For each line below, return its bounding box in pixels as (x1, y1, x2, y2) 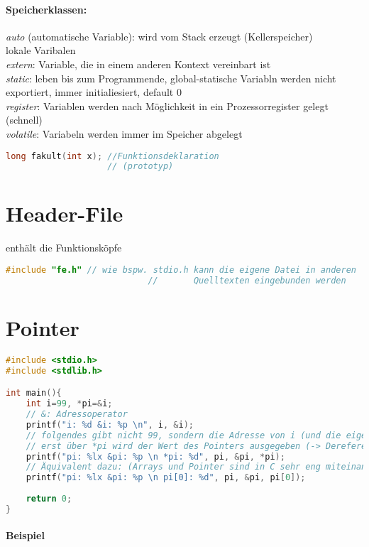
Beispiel (6, 528, 45, 543)
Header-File (6, 199, 123, 228)
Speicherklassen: (6, 1, 87, 16)
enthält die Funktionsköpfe (6, 240, 122, 255)
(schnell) (6, 112, 43, 127)
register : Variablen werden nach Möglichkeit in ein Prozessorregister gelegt (6, 98, 329, 113)
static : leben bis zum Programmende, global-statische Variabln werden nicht (6, 70, 336, 85)
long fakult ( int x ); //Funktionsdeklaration (6, 151, 219, 161)
